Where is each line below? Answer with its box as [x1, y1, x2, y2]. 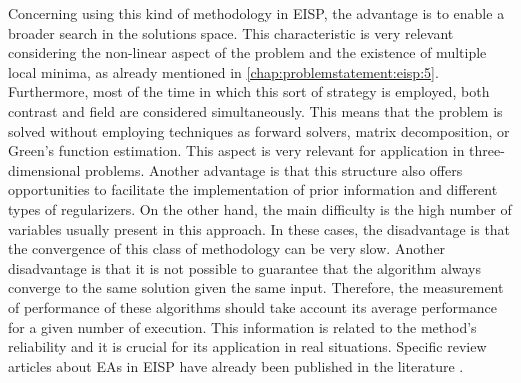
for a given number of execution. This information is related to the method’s [8, 316, 477, 337]
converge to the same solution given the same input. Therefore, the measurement [8, 277, 504, 298]
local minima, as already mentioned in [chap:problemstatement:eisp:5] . [8, 61, 439, 82]
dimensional [8, 159, 81, 180]
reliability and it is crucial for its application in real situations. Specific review [8, 336, 487, 357]
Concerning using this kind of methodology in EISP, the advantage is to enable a [8, 3, 505, 23]
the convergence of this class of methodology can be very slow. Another [8, 238, 446, 259]
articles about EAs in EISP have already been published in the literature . [8, 355, 464, 376]
